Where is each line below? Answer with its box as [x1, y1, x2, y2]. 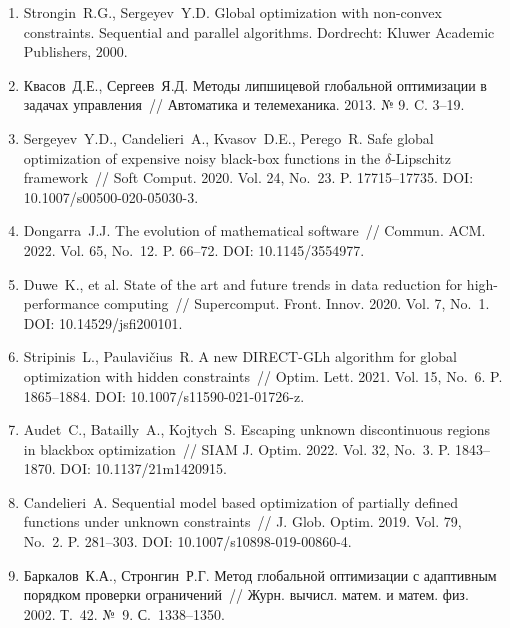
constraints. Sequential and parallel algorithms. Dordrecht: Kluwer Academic [23, 21, 495, 42]
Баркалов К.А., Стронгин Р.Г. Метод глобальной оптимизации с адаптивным [23, 564, 497, 585]
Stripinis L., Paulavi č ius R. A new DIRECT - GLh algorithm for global [23, 346, 457, 367]
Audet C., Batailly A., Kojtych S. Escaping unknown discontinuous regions [23, 419, 491, 440]
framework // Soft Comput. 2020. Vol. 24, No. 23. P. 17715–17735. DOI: [23, 167, 474, 188]
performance [23, 293, 100, 314]
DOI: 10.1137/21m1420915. [60, 458, 227, 479]
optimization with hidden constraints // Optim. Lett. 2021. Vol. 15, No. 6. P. [23, 365, 503, 386]
